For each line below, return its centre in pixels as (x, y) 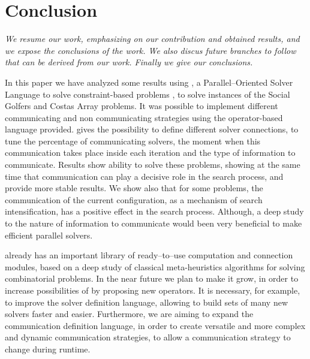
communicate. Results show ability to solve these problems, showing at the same (153, 165)
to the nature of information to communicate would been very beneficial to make (154, 223)
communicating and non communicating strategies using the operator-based (144, 117)
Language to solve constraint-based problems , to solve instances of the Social (148, 94)
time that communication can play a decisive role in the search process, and (144, 176)
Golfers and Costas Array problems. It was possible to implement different (142, 106)
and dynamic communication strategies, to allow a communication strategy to (148, 337)
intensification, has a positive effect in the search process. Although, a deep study (154, 211)
